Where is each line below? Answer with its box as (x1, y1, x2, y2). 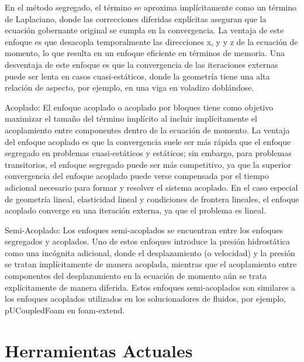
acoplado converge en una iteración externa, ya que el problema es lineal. (5, 204, 267, 216)
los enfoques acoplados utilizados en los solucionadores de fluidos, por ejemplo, (5, 292, 286, 305)
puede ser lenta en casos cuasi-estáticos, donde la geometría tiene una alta (5, 70, 270, 82)
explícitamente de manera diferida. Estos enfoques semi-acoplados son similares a (5, 281, 296, 293)
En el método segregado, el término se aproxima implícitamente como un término (5, 1, 297, 13)
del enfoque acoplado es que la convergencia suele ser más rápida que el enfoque (5, 135, 291, 147)
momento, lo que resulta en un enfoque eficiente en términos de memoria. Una (5, 47, 285, 59)
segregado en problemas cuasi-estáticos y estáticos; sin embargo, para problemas (5, 147, 292, 159)
